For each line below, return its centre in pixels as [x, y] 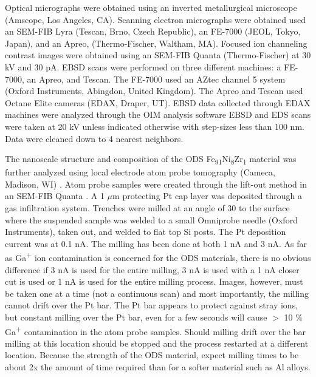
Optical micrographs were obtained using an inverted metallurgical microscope [151, 7]
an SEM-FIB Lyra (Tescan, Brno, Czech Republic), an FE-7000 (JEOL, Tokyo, [153, 31]
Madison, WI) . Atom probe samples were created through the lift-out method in [156, 184]
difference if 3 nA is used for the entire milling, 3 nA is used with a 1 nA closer [152, 269]
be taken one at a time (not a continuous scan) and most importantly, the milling [157, 293]
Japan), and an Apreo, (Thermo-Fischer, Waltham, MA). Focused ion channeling [156, 43]
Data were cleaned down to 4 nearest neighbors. [94, 138]
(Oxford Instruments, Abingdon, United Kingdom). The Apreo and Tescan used [154, 91]
